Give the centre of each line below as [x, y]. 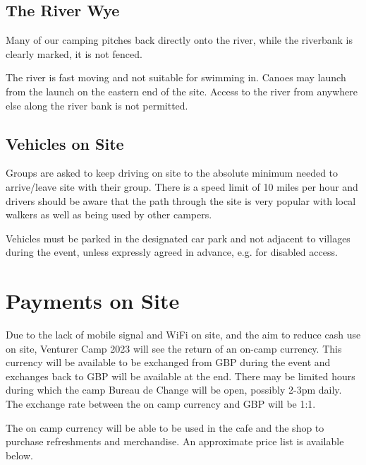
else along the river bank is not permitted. [97, 105]
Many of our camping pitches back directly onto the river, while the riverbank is [179, 40]
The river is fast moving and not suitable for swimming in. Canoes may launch [176, 77]
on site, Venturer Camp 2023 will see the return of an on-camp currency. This [174, 348]
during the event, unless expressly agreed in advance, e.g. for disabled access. [172, 252]
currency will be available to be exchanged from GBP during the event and [168, 362]
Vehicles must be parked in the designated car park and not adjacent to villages [178, 238]
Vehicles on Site [65, 143]
